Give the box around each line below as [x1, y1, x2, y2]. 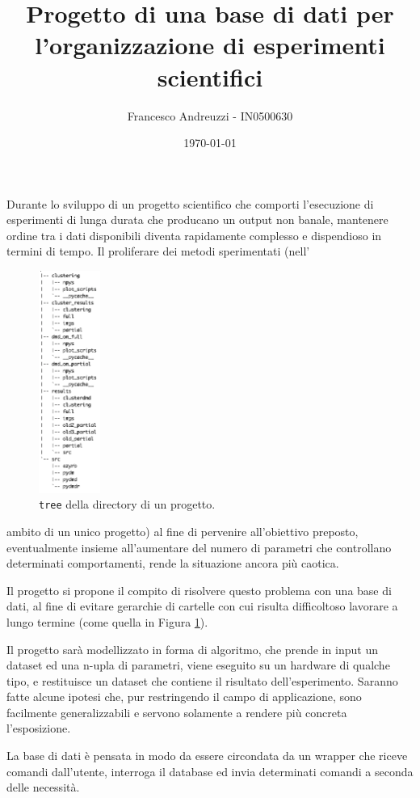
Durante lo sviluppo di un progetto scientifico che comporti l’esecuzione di [6, 195, 374, 212]
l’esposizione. [6, 720, 71, 737]
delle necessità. [6, 779, 80, 796]
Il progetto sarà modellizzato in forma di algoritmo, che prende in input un [6, 640, 378, 657]
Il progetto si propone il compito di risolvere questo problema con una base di [6, 581, 392, 598]
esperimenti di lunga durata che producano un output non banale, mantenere [6, 211, 388, 228]
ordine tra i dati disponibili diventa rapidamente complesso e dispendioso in [6, 226, 382, 243]
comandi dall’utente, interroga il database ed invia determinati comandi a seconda [6, 762, 414, 779]
